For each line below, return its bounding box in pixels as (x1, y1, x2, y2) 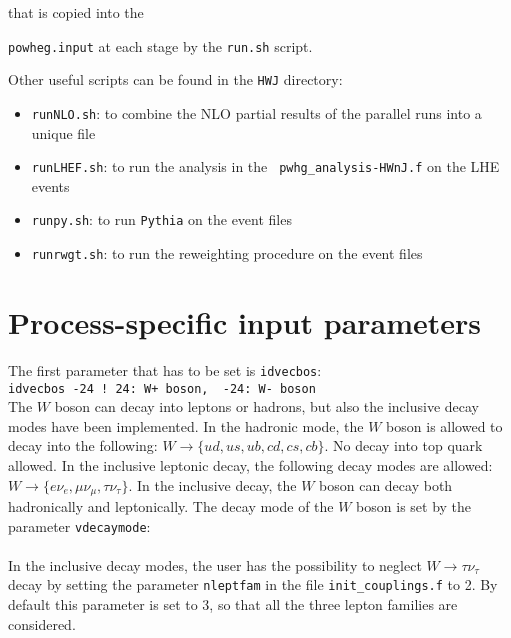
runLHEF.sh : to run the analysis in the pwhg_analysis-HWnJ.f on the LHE (31, 156, 500, 177)
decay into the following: (8, 435, 158, 456)
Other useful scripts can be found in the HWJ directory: (8, 69, 343, 90)
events (31, 175, 70, 196)
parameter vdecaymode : (8, 515, 151, 536)
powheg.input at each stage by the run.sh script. (8, 35, 313, 56)
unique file (31, 122, 96, 143)
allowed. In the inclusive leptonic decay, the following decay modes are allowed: (8, 454, 493, 475)
